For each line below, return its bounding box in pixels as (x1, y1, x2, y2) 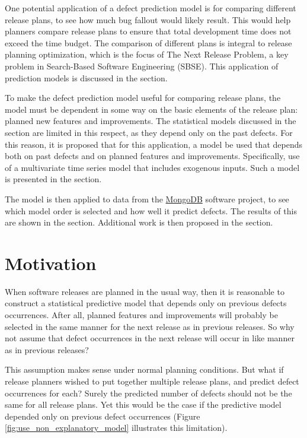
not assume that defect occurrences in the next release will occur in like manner (5, 332, 295, 344)
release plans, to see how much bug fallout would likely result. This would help (5, 13, 291, 26)
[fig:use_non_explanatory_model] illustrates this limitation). (5, 421, 228, 434)
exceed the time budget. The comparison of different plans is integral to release (5, 36, 292, 49)
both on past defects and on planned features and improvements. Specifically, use (5, 150, 300, 162)
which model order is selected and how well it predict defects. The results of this (5, 204, 297, 217)
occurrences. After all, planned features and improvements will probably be (5, 309, 278, 320)
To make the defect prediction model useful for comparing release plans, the (5, 91, 281, 104)
